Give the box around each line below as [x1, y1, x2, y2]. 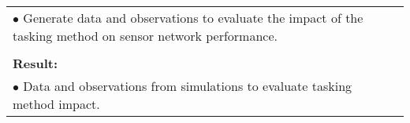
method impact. [13, 95, 100, 113]
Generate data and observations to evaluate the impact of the [23, 9, 363, 27]
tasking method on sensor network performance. [13, 27, 278, 45]
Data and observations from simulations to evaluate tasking [23, 77, 352, 95]
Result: [13, 54, 58, 72]
